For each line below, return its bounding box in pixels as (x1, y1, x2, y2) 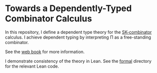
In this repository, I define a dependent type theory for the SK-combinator (5, 29, 152, 35)
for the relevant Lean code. (5, 63, 59, 69)
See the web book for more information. (5, 49, 85, 55)
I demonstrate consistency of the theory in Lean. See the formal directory (5, 58, 152, 64)
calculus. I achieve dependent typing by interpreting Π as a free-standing (5, 34, 151, 40)
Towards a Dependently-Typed (5, 3, 132, 14)
